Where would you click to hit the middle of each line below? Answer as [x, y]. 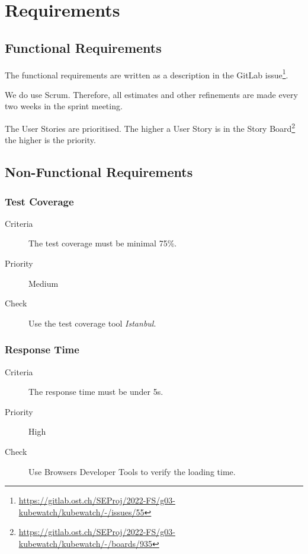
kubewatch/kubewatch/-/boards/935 [86, 543]
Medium [44, 283]
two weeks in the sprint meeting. [64, 106]
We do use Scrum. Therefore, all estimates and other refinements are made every [151, 94]
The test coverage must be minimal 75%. [103, 243]
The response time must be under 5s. [96, 392]
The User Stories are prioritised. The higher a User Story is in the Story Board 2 [150, 127]
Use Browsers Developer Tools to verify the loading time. [132, 471]
